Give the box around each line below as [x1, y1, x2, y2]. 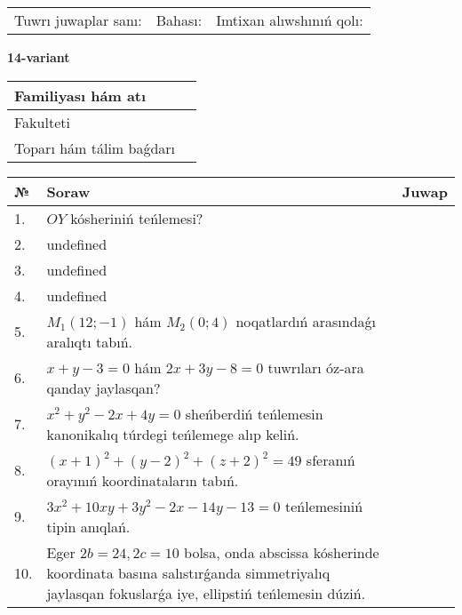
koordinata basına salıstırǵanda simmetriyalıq [46, 562, 331, 583]
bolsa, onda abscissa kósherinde [184, 541, 379, 563]
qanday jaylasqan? [46, 377, 161, 398]
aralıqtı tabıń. [46, 331, 132, 352]
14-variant [7, 48, 70, 66]
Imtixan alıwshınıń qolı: [216, 10, 363, 30]
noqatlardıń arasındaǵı [235, 310, 377, 331]
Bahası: [155, 10, 203, 30]
